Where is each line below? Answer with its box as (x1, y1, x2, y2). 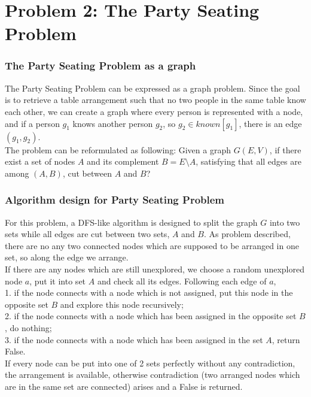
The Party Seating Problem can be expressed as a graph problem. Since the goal (5, 81, 300, 94)
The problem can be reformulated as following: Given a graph (5, 143, 231, 156)
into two (269, 216, 300, 228)
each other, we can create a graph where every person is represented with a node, (5, 105, 303, 117)
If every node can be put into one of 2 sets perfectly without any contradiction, (5, 356, 295, 369)
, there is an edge (239, 117, 302, 129)
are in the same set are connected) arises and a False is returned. (5, 380, 243, 392)
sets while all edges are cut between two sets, (5, 228, 170, 240)
